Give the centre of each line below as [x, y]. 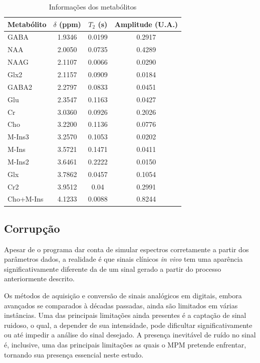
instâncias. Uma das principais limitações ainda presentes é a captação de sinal [125, 315]
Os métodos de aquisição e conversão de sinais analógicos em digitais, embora [123, 296]
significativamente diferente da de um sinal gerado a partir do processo [113, 268]
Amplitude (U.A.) [146, 24]
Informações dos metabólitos [93, 7]
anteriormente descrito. [39, 279]
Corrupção [32, 228]
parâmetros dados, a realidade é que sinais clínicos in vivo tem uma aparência [123, 259]
